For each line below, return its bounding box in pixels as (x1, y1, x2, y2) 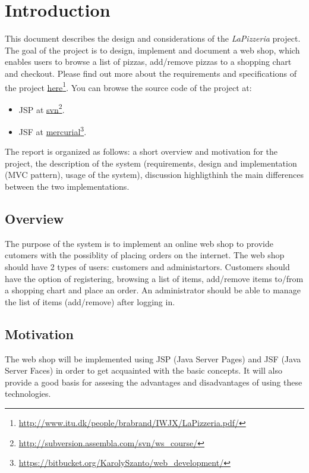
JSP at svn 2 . (18, 101, 65, 115)
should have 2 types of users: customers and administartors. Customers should (5, 261, 290, 273)
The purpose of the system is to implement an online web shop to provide (5, 237, 273, 249)
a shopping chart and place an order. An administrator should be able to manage (5, 284, 301, 296)
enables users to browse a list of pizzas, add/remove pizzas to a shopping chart (5, 55, 292, 68)
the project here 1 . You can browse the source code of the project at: (5, 79, 252, 93)
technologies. (5, 387, 51, 400)
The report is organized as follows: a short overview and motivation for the (5, 145, 278, 158)
